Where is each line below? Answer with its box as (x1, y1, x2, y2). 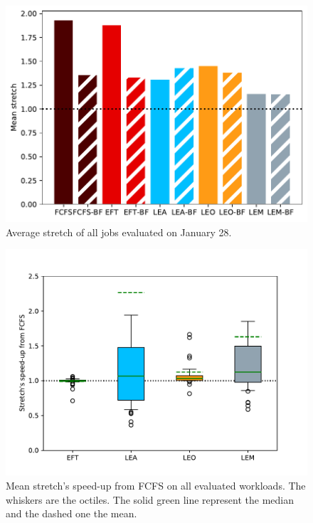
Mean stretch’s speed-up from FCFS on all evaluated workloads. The (6, 478, 306, 493)
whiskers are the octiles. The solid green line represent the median (6, 492, 294, 507)
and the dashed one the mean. (6, 506, 137, 521)
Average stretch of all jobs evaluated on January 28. (6, 224, 232, 239)
